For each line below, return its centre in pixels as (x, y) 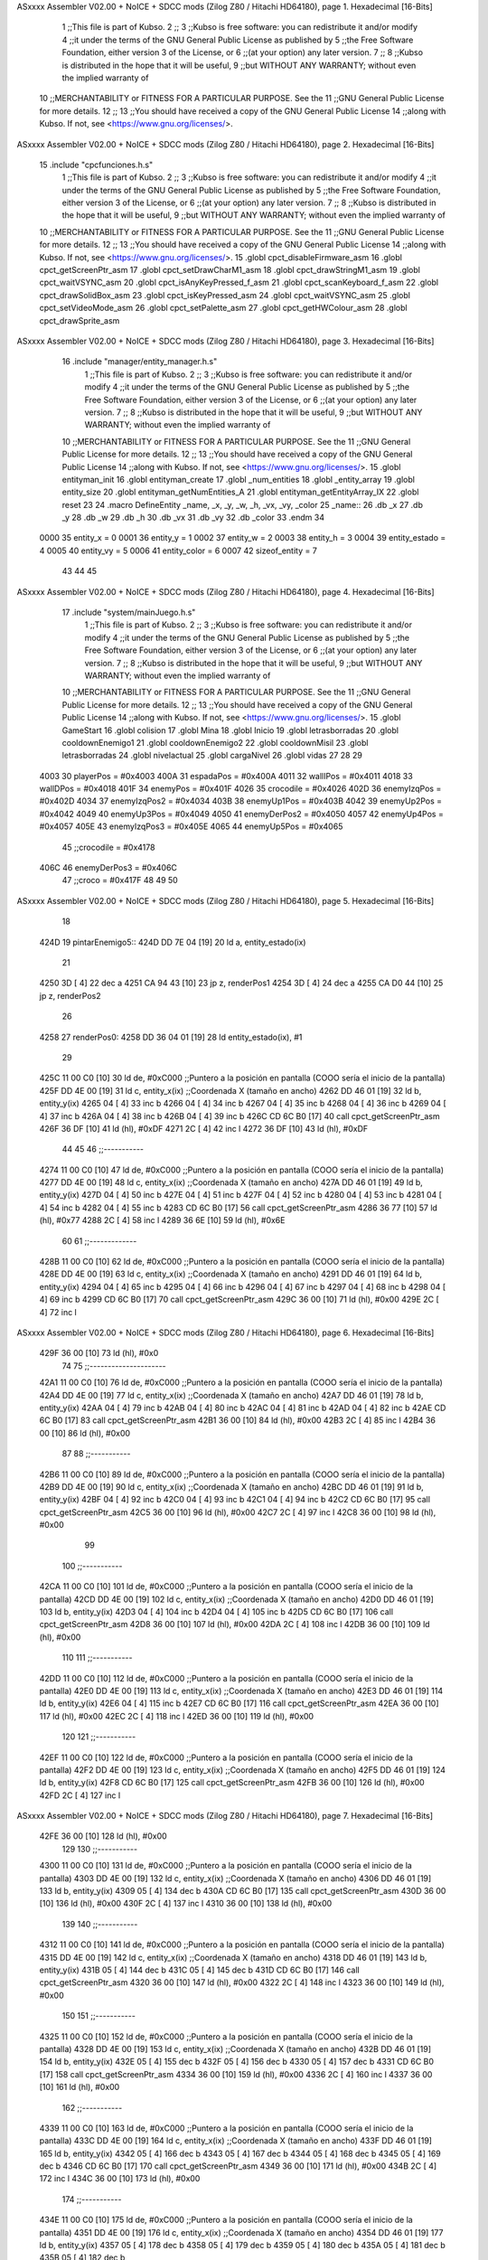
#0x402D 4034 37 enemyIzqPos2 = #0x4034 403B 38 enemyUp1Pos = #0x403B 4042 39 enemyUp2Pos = (241, 801)
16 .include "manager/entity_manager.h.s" (140, 362)
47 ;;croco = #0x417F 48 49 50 (120, 880)
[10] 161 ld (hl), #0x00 (80, 2087)
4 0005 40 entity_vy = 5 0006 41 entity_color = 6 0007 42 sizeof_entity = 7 (178, 551)
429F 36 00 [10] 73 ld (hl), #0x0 (99, 1353)
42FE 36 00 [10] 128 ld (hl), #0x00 (103, 1836)
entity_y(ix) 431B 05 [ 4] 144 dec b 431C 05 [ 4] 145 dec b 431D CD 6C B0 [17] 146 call (200, 1970)
